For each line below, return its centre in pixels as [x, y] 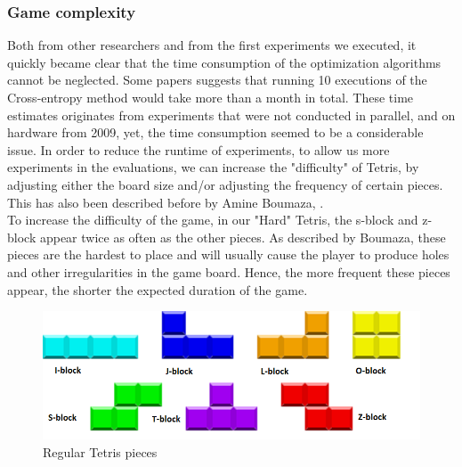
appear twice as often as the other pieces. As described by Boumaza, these [243, 237]
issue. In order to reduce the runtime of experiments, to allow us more [199, 149]
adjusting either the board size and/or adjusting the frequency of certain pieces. [225, 184]
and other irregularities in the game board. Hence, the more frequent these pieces [229, 271]
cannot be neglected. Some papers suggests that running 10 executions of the [217, 80]
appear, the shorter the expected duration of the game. [158, 289]
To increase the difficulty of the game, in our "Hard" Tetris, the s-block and [213, 220]
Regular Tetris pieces [100, 451]
